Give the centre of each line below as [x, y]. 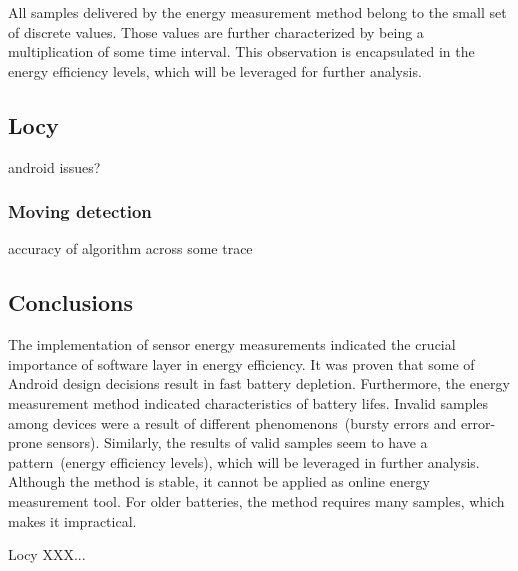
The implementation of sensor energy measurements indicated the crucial [232, 344]
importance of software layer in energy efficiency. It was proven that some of [241, 363]
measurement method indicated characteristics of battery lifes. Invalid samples [248, 402]
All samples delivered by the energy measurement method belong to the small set [257, 12]
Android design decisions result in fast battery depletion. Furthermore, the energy [259, 383]
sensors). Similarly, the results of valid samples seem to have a [237, 442]
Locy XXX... [47, 554]
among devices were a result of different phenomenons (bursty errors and [232, 422]
